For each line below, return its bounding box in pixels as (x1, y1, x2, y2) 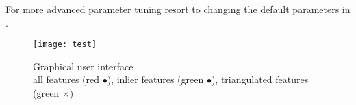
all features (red (33, 72, 99, 87)
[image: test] (33, 40, 97, 50)
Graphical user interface (33, 59, 133, 73)
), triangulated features (211, 72, 309, 87)
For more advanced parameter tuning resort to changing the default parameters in (5, 2, 351, 16)
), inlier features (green (107, 72, 204, 87)
